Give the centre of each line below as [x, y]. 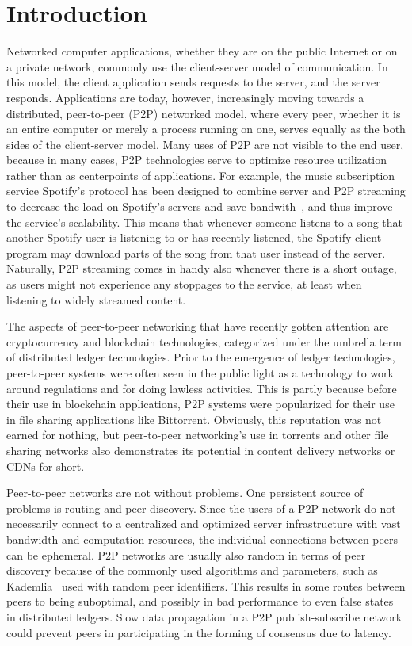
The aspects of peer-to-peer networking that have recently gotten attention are [198, 326]
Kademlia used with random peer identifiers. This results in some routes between [206, 585]
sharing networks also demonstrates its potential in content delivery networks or [201, 450]
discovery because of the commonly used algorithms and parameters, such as [192, 570]
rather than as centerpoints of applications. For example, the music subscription [201, 175]
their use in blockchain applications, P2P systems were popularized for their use [200, 404]
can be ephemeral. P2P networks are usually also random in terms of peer [186, 554]
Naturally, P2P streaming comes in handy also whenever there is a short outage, [202, 268]
